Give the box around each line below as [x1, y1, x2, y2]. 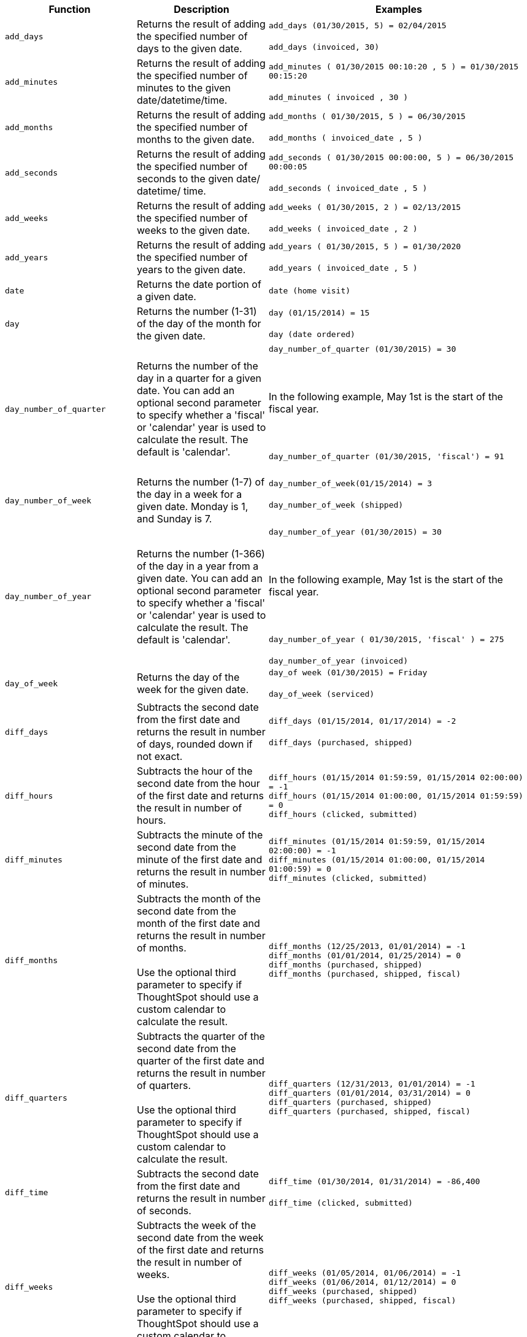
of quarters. [137, 1079, 191, 1091]
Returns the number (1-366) [137, 547, 265, 560]
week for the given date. [137, 683, 249, 696]
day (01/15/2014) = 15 [269, 308, 370, 317]
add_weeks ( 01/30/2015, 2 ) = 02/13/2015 [269, 203, 461, 212]
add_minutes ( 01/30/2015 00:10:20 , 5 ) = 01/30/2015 [269, 61, 518, 71]
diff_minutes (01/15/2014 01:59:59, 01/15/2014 [269, 836, 485, 846]
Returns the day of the [137, 671, 240, 683]
